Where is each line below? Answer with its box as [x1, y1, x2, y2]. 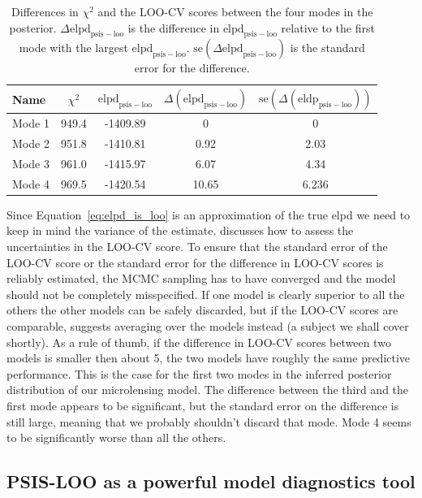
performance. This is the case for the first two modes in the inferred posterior [6, 365, 392, 382]
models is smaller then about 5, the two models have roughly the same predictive [6, 349, 411, 366]
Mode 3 [12, 154, 50, 171]
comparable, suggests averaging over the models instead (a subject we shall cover [6, 318, 409, 335]
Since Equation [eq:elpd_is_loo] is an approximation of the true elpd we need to [6, 206, 411, 223]
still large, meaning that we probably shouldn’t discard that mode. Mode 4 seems [6, 413, 411, 430]
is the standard [290, 39, 365, 56]
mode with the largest [19, 39, 128, 56]
